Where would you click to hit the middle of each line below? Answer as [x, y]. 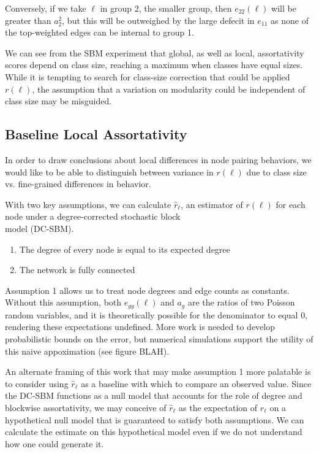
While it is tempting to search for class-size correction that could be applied [148, 76]
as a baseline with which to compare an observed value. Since [196, 383]
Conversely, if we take [46, 8]
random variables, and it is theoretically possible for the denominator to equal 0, [156, 314]
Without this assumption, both [63, 302]
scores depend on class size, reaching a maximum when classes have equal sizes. [154, 65]
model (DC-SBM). [39, 228]
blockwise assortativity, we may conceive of [86, 407]
